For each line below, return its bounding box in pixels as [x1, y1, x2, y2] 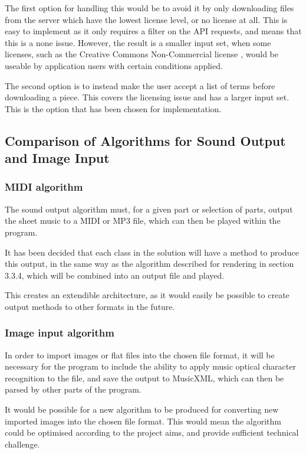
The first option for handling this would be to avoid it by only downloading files [5, 2, 294, 14]
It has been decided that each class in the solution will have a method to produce [5, 246, 299, 258]
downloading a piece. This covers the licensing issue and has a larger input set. [5, 91, 289, 103]
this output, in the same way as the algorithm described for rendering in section [5, 257, 294, 270]
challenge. [5, 437, 40, 450]
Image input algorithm [5, 325, 114, 340]
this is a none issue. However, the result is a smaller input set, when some [5, 36, 271, 48]
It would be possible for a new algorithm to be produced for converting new [5, 403, 279, 416]
